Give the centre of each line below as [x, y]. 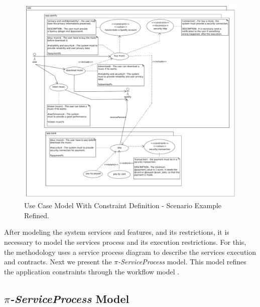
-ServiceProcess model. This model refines [182, 262]
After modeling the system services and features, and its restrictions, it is [117, 232]
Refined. [37, 215]
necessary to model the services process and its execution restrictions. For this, [125, 242]
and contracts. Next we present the [58, 262]
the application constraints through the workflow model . [92, 271]
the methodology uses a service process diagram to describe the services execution [130, 252]
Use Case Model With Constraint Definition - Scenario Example [123, 205]
